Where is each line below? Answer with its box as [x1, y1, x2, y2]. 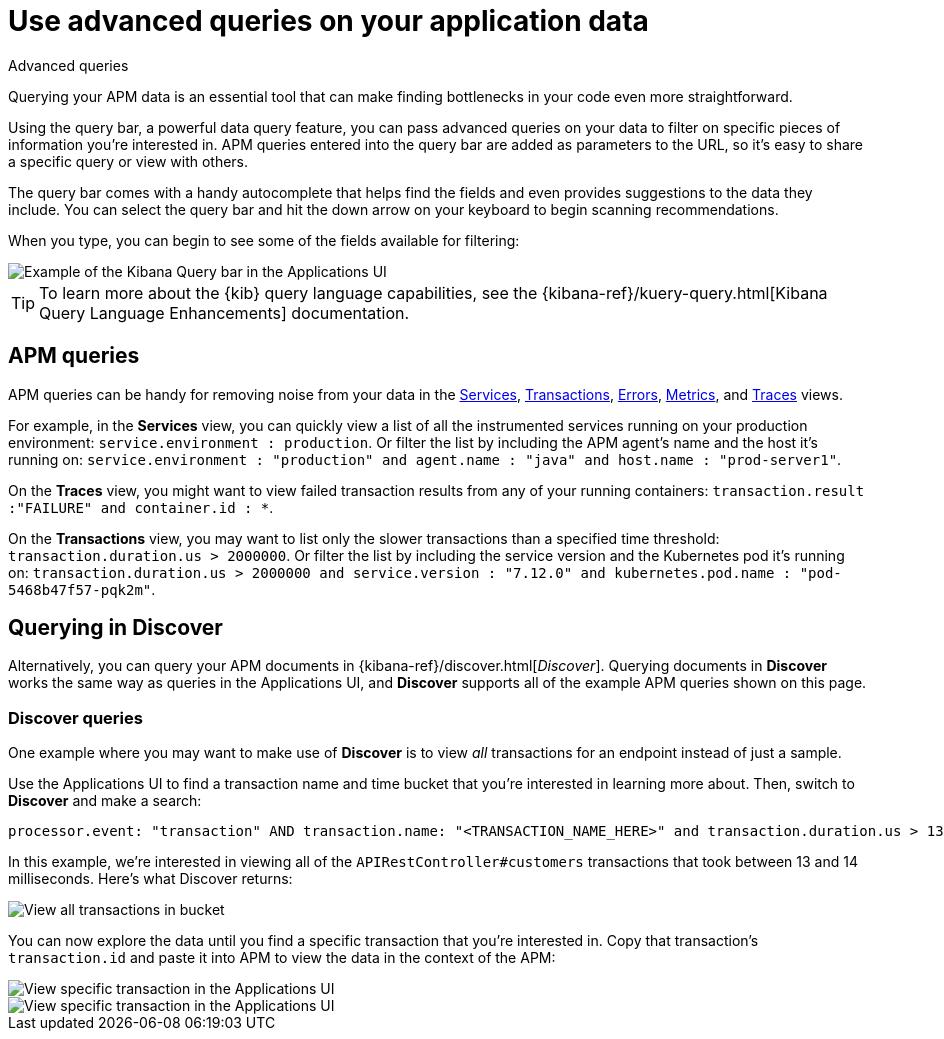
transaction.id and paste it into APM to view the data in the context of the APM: [8, 949, 556, 967]
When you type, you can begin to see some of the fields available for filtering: [8, 231, 520, 249]
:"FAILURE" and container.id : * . [8, 498, 274, 516]
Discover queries [8, 707, 143, 728]
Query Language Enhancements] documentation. [39, 302, 410, 323]
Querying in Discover [8, 615, 223, 641]
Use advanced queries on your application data [8, 4, 649, 38]
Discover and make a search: [8, 792, 202, 810]
